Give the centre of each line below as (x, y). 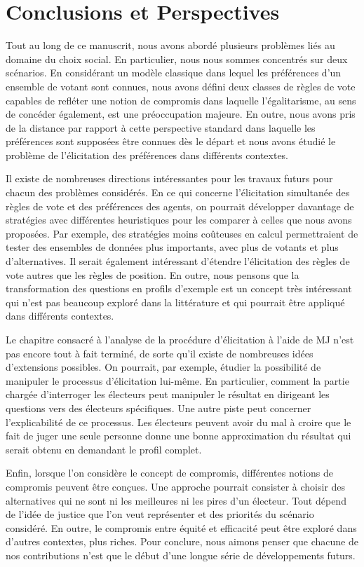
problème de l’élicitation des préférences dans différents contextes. (147, 155)
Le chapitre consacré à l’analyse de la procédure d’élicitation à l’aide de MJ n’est (180, 339)
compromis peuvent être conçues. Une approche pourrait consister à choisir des (176, 486)
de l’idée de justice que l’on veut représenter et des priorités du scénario (160, 514)
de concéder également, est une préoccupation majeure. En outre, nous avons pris (181, 114)
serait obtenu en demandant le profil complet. (104, 449)
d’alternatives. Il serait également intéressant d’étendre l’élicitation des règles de (178, 261)
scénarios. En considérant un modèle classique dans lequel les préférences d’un (174, 73)
